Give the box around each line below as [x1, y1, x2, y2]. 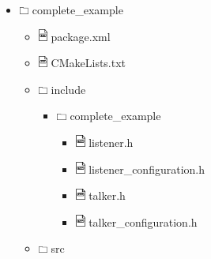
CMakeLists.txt [51, 54, 126, 71]
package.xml [51, 28, 111, 44]
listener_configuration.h [89, 160, 205, 177]
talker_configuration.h [89, 213, 198, 230]
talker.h [89, 187, 126, 204]
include [51, 81, 86, 97]
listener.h [89, 133, 134, 150]
